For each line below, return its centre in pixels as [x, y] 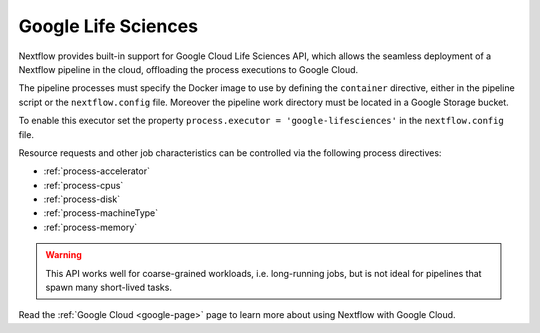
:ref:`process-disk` [81, 199]
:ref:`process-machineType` [101, 213]
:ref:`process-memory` [90, 227]
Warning [63, 255]
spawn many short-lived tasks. [108, 287]
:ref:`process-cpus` [83, 185]
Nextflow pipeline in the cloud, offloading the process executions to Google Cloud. [188, 69]
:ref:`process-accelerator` [96, 171]
